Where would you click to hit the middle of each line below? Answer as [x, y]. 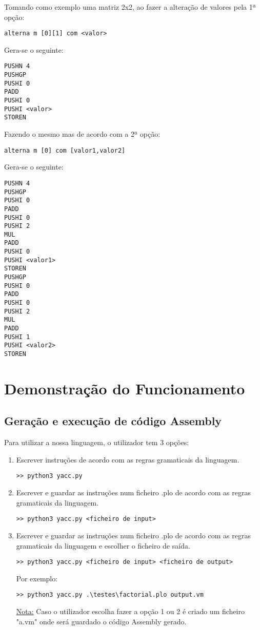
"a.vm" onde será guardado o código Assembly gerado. [101, 621]
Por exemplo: [37, 578]
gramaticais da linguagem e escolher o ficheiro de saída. [103, 545]
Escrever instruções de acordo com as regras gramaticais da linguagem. [128, 459]
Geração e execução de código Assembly [113, 421]
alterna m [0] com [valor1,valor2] [65, 150]
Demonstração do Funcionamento [125, 388]
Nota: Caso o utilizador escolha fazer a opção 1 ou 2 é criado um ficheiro [130, 611]
